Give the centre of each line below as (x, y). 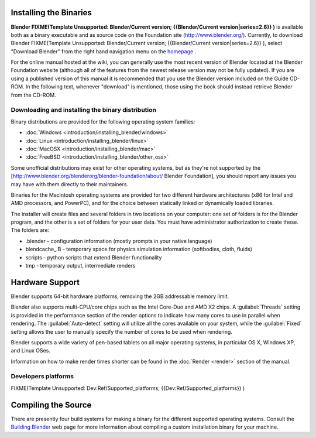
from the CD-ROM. (33, 95)
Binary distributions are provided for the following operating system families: (103, 122)
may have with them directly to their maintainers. (70, 184)
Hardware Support (45, 282)
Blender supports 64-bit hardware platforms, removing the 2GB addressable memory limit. (120, 296)
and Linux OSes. (31, 351)
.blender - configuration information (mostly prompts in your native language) (119, 241)
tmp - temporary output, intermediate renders (80, 266)
